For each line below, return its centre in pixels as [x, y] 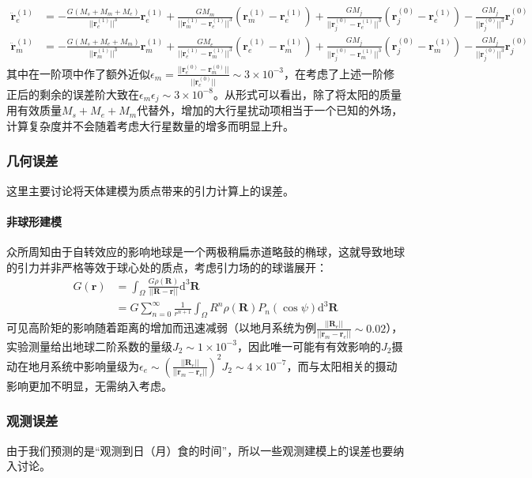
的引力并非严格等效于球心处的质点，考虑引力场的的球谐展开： [167, 267]
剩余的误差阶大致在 [89, 94]
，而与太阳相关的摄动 [342, 365]
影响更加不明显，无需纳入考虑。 [89, 385]
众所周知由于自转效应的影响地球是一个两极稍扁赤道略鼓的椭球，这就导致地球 [206, 252]
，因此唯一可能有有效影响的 [309, 346]
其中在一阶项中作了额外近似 [78, 73]
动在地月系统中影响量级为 [73, 365]
